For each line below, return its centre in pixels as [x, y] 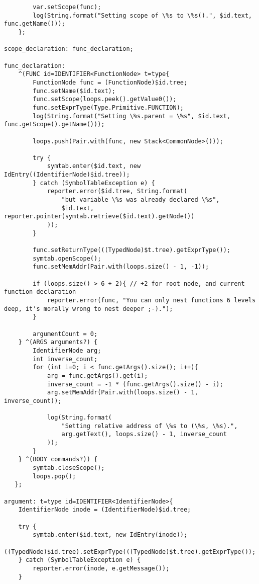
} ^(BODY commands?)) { [58, 460]
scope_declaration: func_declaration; [69, 49]
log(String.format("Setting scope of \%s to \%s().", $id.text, [142, 15]
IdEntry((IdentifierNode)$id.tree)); [67, 175]
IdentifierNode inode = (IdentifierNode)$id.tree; [105, 510]
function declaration [40, 292]
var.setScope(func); [67, 7]
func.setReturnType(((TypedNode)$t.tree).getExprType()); [132, 250]
